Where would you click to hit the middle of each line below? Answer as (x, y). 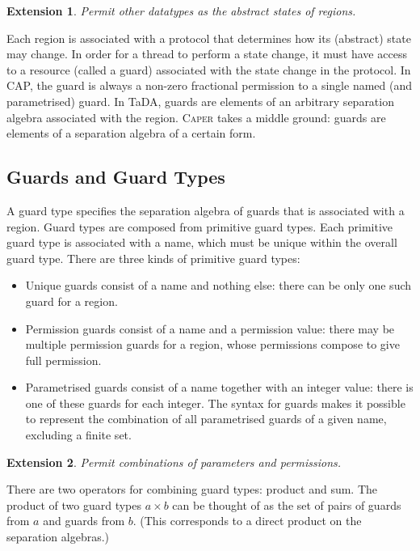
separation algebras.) (58, 537)
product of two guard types (74, 504)
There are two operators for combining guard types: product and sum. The (192, 489)
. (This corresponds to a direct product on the (247, 521)
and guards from (84, 521)
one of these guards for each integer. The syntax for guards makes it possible (215, 403)
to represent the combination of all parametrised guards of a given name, (206, 419)
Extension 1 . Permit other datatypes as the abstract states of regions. (181, 11)
